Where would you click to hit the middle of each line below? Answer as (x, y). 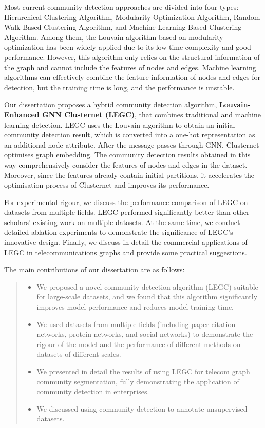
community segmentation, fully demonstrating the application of (138, 381)
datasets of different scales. (79, 354)
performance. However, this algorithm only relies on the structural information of (132, 57)
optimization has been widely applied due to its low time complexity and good (128, 47)
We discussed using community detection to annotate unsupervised (142, 408)
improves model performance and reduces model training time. (135, 307)
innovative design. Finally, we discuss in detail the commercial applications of (126, 242)
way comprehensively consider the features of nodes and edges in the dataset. (126, 164)
